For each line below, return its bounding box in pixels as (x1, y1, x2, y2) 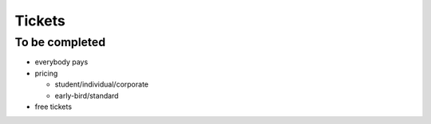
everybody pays (34, 57, 89, 67)
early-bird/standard (54, 91, 119, 100)
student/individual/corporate (54, 79, 149, 89)
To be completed (14, 35, 106, 49)
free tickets (34, 102, 72, 111)
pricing (34, 68, 58, 78)
